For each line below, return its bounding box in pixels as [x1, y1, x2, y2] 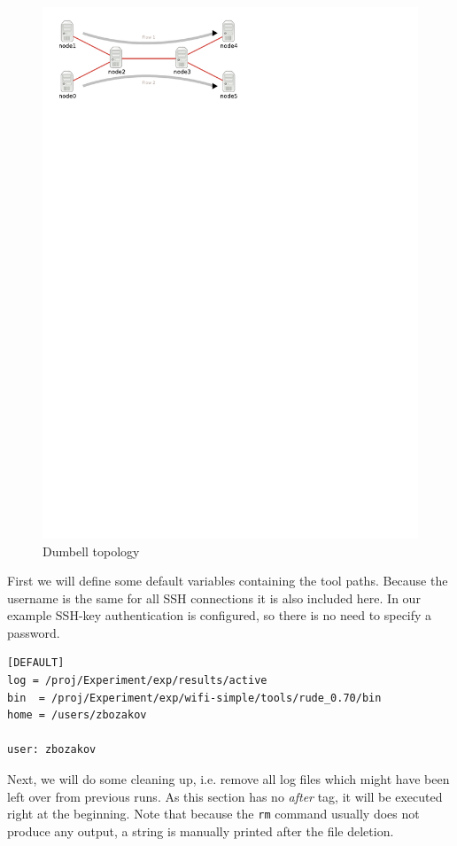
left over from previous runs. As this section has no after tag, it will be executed [7, 787, 443, 805]
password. [7, 623, 60, 641]
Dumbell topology [43, 541, 140, 560]
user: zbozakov [7, 743, 97, 757]
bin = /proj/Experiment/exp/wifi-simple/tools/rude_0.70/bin [7, 691, 382, 704]
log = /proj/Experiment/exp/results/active [7, 674, 267, 687]
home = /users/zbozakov [7, 709, 147, 722]
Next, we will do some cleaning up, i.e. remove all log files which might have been [7, 770, 450, 788]
